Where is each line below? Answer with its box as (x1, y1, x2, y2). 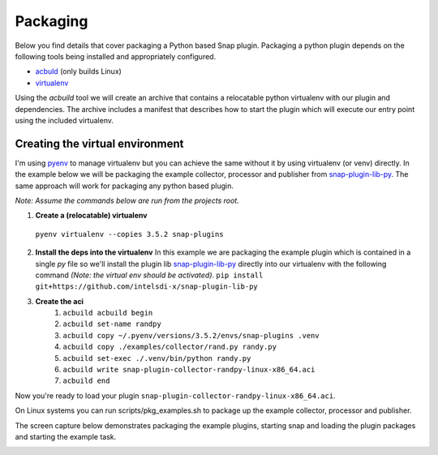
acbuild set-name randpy (62, 320, 161, 328)
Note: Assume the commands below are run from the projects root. (15, 195, 239, 205)
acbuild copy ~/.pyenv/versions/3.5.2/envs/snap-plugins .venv (62, 331, 320, 340)
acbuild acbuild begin (62, 308, 153, 318)
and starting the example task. (15, 432, 117, 441)
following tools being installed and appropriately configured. (15, 51, 217, 61)
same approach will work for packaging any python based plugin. (15, 181, 234, 191)
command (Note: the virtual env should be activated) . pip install (35, 270, 264, 280)
